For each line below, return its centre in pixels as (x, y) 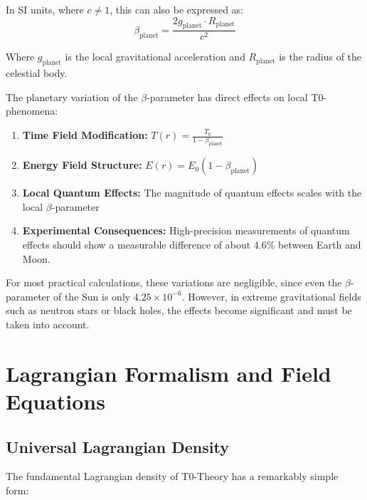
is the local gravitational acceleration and (155, 57)
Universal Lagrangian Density (117, 446)
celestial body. (37, 73)
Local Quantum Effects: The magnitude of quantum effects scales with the (192, 193)
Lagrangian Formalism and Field (169, 373)
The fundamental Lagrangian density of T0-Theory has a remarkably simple (172, 476)
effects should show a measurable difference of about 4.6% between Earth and (192, 245)
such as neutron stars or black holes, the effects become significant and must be (179, 310)
